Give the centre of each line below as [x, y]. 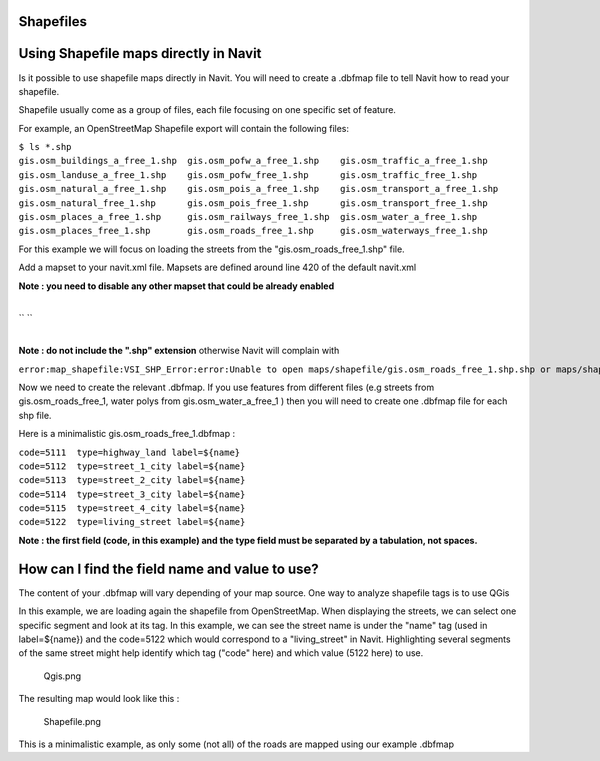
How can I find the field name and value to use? [168, 568]
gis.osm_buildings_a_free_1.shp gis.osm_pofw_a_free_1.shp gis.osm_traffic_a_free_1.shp [253, 161]
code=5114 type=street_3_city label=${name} [132, 494]
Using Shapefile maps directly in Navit [140, 53]
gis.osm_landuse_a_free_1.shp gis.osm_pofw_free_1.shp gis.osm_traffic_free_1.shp [248, 174]
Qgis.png [62, 676]
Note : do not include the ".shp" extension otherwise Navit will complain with [179, 351]
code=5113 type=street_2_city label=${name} [132, 480]
